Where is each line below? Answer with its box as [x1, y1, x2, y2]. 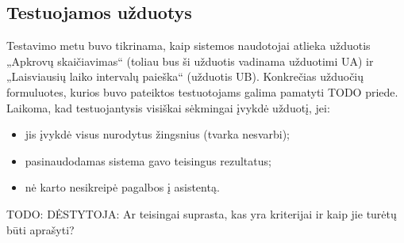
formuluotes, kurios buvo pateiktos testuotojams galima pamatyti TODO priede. [6, 83, 398, 100]
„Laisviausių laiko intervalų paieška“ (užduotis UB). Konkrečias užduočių [6, 68, 364, 85]
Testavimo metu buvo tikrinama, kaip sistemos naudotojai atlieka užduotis [6, 37, 371, 54]
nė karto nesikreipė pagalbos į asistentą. [25, 179, 220, 196]
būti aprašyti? [6, 221, 75, 237]
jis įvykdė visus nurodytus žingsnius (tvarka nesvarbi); [25, 126, 290, 142]
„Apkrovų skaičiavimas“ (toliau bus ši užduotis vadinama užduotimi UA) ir [6, 52, 374, 69]
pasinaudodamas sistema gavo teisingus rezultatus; [25, 152, 271, 169]
